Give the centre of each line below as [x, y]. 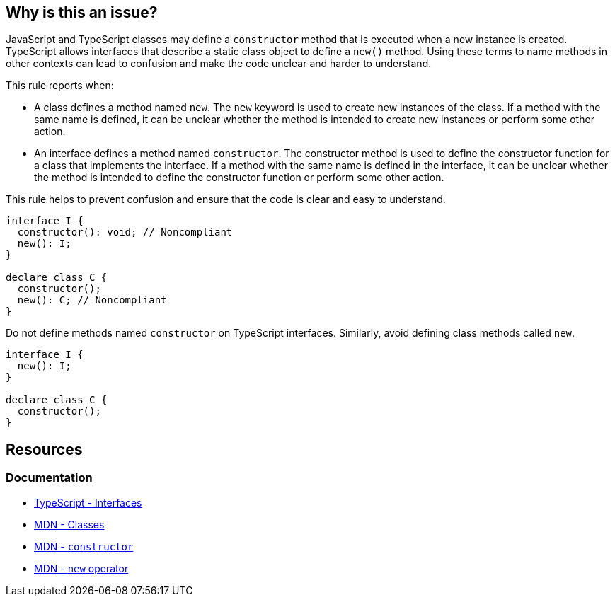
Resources [44, 449]
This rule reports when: [60, 86]
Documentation [49, 478]
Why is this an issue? [82, 12]
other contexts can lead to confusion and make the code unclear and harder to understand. [219, 64]
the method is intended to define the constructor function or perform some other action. [239, 178]
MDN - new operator [81, 568]
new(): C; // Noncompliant [92, 300]
